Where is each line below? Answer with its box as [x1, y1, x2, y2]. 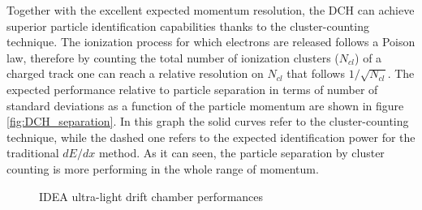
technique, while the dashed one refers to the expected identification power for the [6, 128, 416, 145]
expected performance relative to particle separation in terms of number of [6, 80, 378, 97]
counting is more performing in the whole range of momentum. [6, 160, 319, 177]
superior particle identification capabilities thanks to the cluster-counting [6, 17, 369, 34]
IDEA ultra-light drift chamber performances [39, 187, 264, 204]
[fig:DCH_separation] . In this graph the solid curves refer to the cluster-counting [6, 113, 409, 130]
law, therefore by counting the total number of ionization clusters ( [6, 49, 339, 66]
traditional [6, 144, 59, 161]
